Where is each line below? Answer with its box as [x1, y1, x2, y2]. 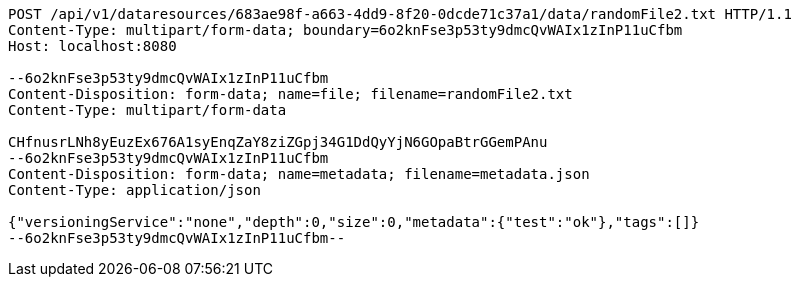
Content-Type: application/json [8, 182, 261, 198]
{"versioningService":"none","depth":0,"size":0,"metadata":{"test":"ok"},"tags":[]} [8, 214, 700, 230]
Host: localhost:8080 [8, 38, 177, 54]
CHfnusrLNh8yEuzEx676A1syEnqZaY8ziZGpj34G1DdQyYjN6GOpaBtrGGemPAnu [8, 134, 548, 150]
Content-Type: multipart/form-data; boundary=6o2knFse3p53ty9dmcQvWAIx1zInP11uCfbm [8, 22, 683, 38]
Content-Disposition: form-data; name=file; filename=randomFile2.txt [8, 86, 573, 102]
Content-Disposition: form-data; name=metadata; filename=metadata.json [8, 166, 590, 182]
